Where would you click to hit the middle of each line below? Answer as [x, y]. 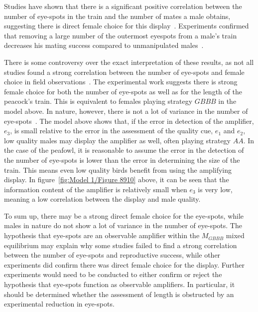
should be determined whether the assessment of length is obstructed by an [119, 294]
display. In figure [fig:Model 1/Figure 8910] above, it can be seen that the [117, 179]
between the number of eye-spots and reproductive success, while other [112, 255]
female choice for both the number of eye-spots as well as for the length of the [123, 91]
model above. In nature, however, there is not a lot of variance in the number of [126, 111]
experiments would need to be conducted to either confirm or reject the [113, 274]
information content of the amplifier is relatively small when [96, 189]
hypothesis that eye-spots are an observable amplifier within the [102, 235]
